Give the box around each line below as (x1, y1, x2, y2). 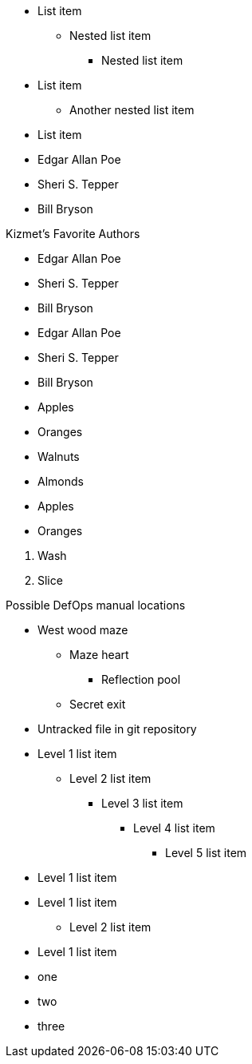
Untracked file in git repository (37, 722, 197, 736)
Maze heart (69, 648, 129, 661)
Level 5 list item (165, 846, 247, 860)
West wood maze (37, 623, 128, 637)
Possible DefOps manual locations (6, 598, 186, 612)
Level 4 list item (133, 821, 215, 835)
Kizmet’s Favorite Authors (6, 227, 140, 240)
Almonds (37, 474, 84, 488)
